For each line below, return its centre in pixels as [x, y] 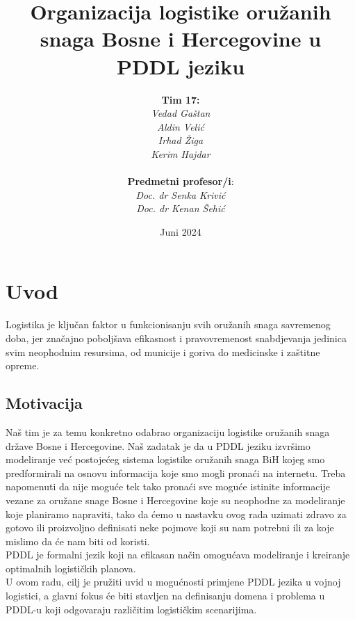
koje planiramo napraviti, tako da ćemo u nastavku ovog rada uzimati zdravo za [176, 514]
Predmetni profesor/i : [181, 181]
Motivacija [44, 403]
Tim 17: [181, 99]
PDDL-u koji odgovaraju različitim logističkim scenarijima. [131, 609]
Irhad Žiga [181, 140]
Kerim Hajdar [181, 153]
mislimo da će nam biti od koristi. [78, 541]
